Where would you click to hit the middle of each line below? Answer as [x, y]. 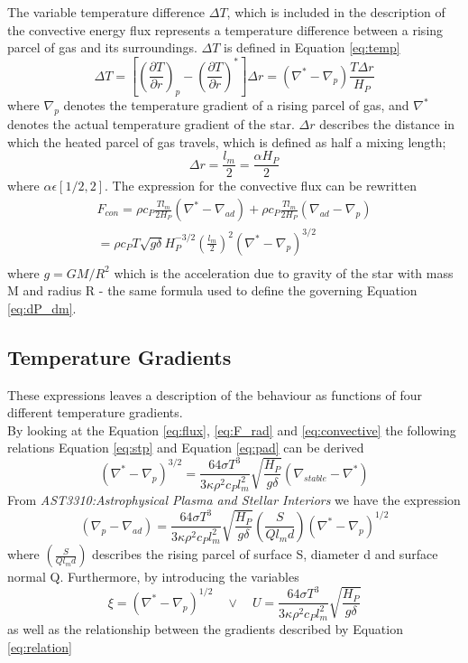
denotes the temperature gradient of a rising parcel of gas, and [236, 105]
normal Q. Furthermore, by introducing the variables [153, 577]
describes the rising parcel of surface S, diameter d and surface [265, 554]
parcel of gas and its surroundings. [102, 47]
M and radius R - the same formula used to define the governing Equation [212, 290]
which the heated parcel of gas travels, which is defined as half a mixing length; [227, 141]
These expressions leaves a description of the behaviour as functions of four [215, 394]
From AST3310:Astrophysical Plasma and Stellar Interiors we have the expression [234, 500]
